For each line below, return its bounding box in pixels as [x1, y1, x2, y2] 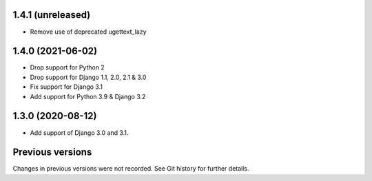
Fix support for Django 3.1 [30, 83, 103, 91]
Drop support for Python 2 [30, 63, 105, 72]
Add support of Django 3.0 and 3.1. [30, 128, 129, 137]
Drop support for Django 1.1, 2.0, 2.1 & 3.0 [30, 73, 147, 81]
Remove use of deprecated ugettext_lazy [30, 28, 147, 36]
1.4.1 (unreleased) [12, 9, 91, 21]
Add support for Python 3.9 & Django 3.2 [30, 92, 146, 100]
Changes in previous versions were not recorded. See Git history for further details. [12, 164, 249, 173]
